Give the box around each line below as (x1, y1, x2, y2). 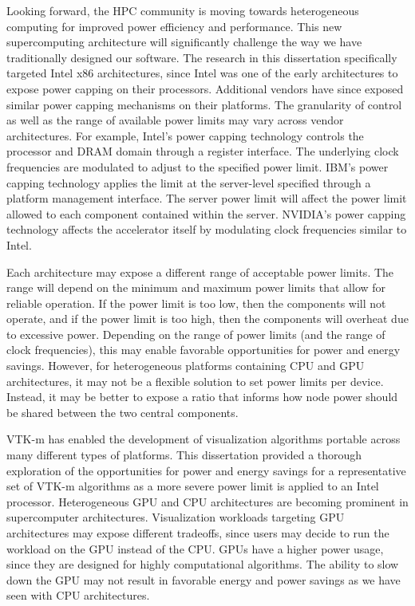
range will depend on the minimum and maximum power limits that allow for (6, 279, 386, 296)
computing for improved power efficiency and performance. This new (6, 18, 342, 34)
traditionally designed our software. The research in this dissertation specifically (6, 49, 397, 65)
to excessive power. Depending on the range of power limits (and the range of (6, 325, 385, 342)
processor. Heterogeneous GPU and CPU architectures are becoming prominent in (6, 493, 409, 510)
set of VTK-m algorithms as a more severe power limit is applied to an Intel (6, 478, 379, 494)
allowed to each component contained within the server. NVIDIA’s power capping (6, 205, 406, 222)
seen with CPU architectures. (6, 587, 150, 604)
